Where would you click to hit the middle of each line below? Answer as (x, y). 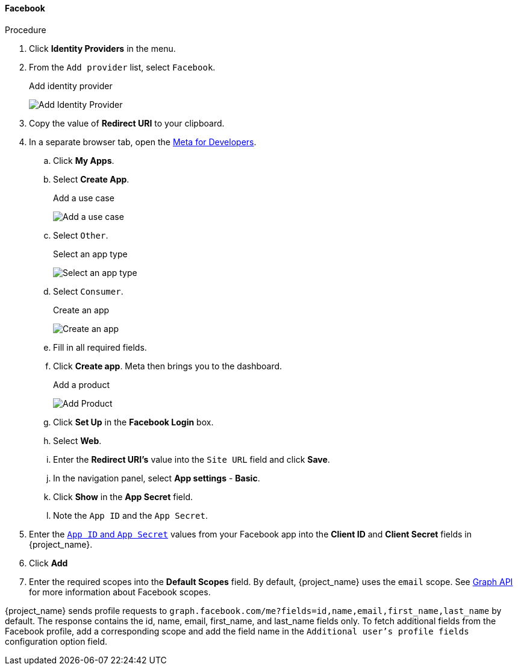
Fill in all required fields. (100, 347)
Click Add (48, 563)
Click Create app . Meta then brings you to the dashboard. (168, 366)
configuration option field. (56, 641)
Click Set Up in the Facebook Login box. (133, 422)
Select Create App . (91, 179)
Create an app (81, 310)
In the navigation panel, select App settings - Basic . (157, 478)
